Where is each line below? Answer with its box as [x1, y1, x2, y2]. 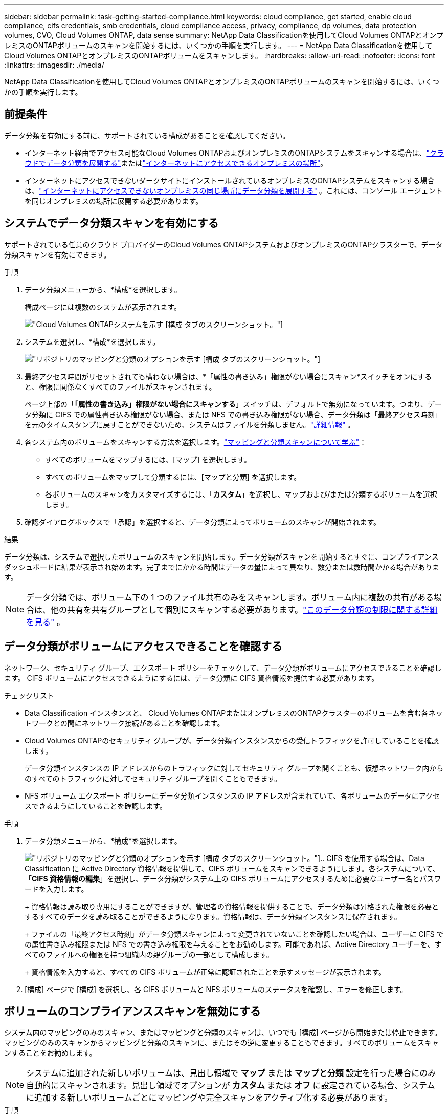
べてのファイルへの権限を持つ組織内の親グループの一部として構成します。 [25, 950, 274, 959]
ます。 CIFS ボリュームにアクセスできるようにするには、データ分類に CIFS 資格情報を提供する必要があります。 [4, 673, 379, 682]
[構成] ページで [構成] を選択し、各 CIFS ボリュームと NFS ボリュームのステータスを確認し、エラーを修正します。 [25, 984, 408, 994]
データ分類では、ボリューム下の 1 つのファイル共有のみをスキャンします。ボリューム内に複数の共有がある [26, 592, 434, 603]
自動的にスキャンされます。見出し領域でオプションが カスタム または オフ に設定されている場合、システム [26, 1080, 435, 1091]
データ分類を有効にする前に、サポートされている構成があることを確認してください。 [4, 131, 290, 140]
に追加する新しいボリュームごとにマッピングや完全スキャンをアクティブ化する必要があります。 [26, 1092, 393, 1103]
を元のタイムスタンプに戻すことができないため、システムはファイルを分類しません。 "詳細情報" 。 [25, 420, 355, 429]
